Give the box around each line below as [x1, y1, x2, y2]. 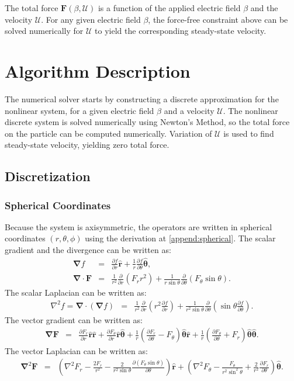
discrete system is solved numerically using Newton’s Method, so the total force [5, 116, 290, 128]
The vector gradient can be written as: [5, 313, 143, 325]
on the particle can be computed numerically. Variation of [5, 127, 212, 139]
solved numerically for [5, 25, 84, 37]
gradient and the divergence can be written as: [5, 244, 171, 256]
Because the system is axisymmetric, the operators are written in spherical [5, 220, 272, 233]
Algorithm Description [5, 58, 191, 82]
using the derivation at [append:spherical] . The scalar [85, 232, 276, 244]
